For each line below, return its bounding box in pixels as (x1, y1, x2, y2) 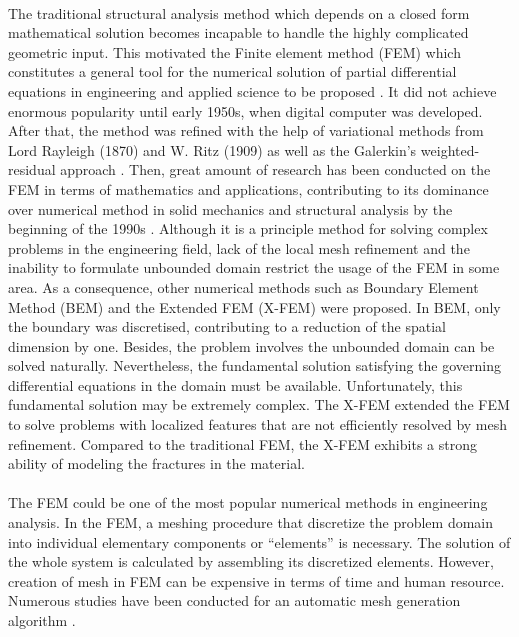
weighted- (420, 139, 480, 160)
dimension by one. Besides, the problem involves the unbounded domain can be (8, 335, 495, 356)
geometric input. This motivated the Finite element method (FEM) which (8, 41, 461, 62)
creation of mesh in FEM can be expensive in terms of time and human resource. (8, 570, 505, 591)
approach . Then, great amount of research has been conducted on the (60, 159, 491, 180)
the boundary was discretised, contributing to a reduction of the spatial (8, 316, 447, 337)
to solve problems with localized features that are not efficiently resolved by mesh (8, 414, 508, 435)
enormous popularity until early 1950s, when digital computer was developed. (8, 100, 483, 121)
